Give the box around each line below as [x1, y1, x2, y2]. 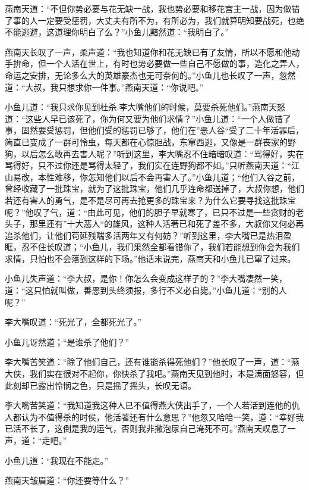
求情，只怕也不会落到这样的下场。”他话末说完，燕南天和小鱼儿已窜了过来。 [5, 252, 296, 264]
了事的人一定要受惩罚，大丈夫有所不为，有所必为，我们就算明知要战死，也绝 [5, 14, 304, 26]
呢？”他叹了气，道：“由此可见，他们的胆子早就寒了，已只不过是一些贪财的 [5, 205, 296, 218]
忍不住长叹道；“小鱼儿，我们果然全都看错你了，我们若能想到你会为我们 [21, 241, 300, 253]
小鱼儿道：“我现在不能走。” [5, 454, 109, 466]
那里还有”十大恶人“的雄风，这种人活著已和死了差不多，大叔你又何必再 [29, 217, 304, 230]
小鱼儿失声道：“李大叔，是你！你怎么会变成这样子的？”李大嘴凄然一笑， [5, 272, 288, 285]
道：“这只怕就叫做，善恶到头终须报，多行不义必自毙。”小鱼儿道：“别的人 [5, 284, 287, 297]
